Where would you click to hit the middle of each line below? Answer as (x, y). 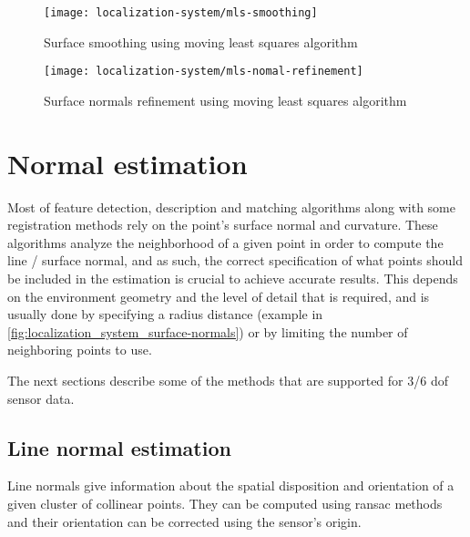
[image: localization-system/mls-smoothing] (181, 13)
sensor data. (41, 398)
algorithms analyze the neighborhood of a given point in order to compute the (225, 242)
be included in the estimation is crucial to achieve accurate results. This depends (233, 278)
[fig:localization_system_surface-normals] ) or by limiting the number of (208, 331)
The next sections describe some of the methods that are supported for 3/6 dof (228, 380)
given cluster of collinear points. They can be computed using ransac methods (225, 503)
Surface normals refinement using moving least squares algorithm (225, 100)
